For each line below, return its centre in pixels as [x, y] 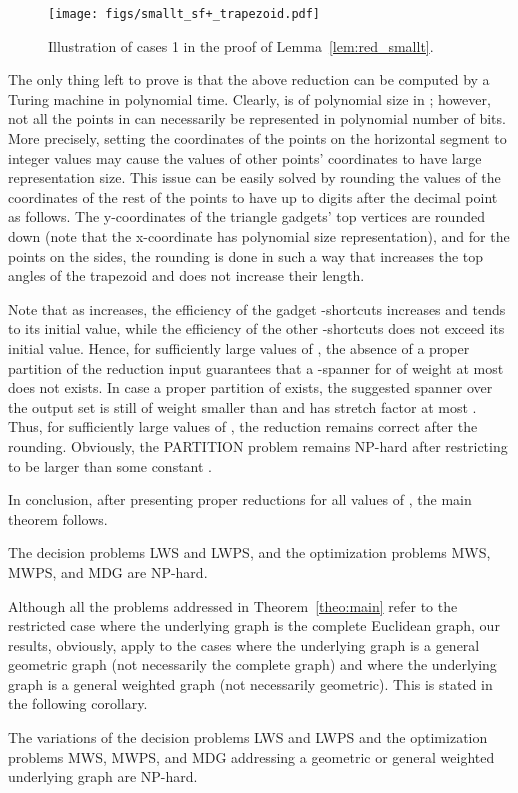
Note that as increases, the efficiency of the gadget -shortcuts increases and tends [257, 308]
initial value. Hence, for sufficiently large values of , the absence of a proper [239, 347]
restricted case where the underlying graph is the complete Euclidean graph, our [254, 625]
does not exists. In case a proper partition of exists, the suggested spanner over [250, 387]
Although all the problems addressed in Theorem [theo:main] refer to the [233, 605]
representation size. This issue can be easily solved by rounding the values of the [254, 177]
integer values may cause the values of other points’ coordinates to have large [245, 157]
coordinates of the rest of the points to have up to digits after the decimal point [253, 196]
